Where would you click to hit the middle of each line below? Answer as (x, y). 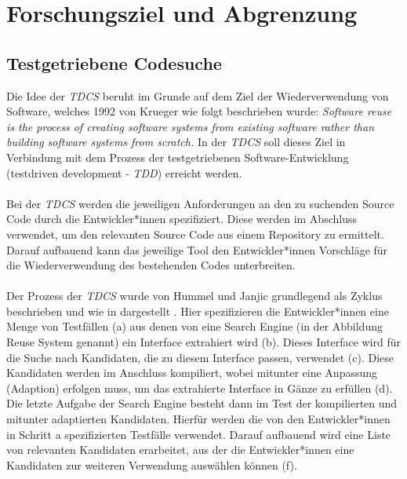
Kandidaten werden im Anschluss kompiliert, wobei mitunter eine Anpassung (192, 373)
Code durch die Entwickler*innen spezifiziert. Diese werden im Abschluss (182, 219)
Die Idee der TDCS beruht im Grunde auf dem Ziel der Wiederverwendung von (198, 95)
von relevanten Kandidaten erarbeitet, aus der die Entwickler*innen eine (180, 450)
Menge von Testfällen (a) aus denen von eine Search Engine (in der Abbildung (194, 326)
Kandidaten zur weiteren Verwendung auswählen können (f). (152, 464)
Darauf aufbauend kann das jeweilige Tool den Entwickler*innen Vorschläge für (197, 249)
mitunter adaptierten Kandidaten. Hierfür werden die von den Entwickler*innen (198, 419)
